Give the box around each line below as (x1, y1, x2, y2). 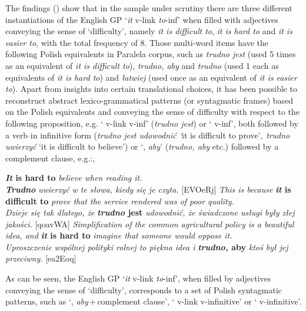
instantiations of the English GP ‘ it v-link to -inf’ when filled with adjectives (5, 13, 278, 25)
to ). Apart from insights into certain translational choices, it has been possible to (5, 82, 297, 95)
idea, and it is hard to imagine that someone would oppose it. (5, 229, 232, 241)
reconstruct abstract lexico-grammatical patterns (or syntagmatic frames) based (5, 94, 294, 106)
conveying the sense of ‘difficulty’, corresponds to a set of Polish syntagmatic (5, 283, 282, 296)
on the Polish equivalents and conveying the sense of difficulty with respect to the (5, 105, 300, 118)
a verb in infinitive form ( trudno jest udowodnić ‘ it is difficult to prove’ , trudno (5, 128, 290, 141)
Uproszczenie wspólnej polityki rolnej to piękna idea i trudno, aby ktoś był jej (5, 240, 288, 253)
